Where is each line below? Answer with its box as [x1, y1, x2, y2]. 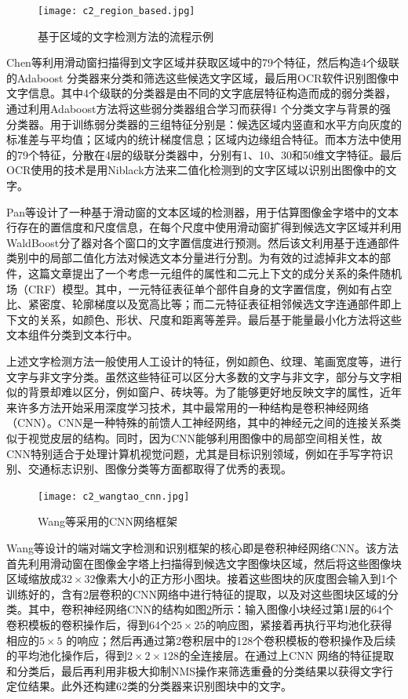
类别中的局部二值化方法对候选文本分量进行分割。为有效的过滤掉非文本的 [6, 249, 380, 266]
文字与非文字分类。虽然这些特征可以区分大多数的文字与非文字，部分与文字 [6, 368, 391, 384]
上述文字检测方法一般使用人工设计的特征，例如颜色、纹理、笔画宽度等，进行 [6, 352, 402, 369]
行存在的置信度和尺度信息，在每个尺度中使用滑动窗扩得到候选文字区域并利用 [6, 219, 402, 235]
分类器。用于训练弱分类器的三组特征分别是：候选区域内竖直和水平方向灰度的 [6, 115, 402, 132]
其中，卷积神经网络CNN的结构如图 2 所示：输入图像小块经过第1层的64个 [27, 601, 394, 617]
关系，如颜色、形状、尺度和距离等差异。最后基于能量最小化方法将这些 [38, 311, 402, 327]
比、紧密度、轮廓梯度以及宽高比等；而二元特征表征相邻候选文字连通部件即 [6, 296, 391, 312]
